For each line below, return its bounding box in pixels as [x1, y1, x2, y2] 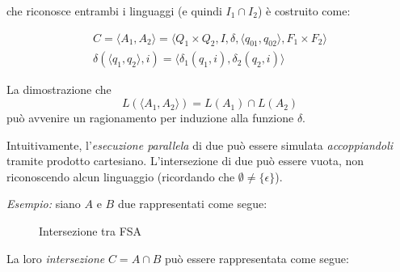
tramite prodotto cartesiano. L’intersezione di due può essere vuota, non [6, 152, 364, 169]
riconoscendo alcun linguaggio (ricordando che [6, 168, 235, 185]
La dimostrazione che [6, 81, 112, 98]
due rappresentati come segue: [117, 195, 267, 212]
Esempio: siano [6, 195, 81, 212]
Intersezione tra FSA [39, 223, 142, 240]
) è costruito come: [257, 2, 351, 19]
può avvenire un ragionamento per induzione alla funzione [6, 109, 294, 126]
